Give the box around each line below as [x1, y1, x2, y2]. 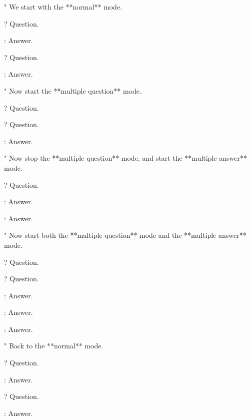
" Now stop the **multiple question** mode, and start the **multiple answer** [4, 153, 247, 163]
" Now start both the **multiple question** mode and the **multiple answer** [4, 230, 246, 240]
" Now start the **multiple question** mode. [4, 85, 141, 96]
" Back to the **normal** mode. [4, 340, 103, 351]
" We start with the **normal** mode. [4, 2, 122, 12]
